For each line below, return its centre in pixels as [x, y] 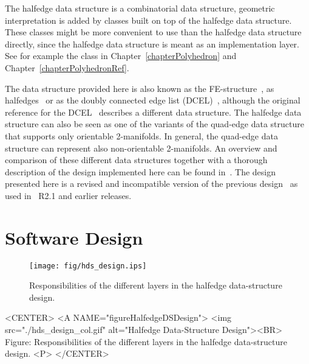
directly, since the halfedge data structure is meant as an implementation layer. [152, 44]
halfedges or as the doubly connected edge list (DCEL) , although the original [153, 100]
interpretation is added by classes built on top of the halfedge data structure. [148, 20]
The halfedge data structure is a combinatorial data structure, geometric [140, 8]
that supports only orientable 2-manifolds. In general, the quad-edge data [141, 135]
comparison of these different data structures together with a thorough [136, 160]
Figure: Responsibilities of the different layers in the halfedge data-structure [146, 341]
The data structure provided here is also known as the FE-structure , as [140, 88]
